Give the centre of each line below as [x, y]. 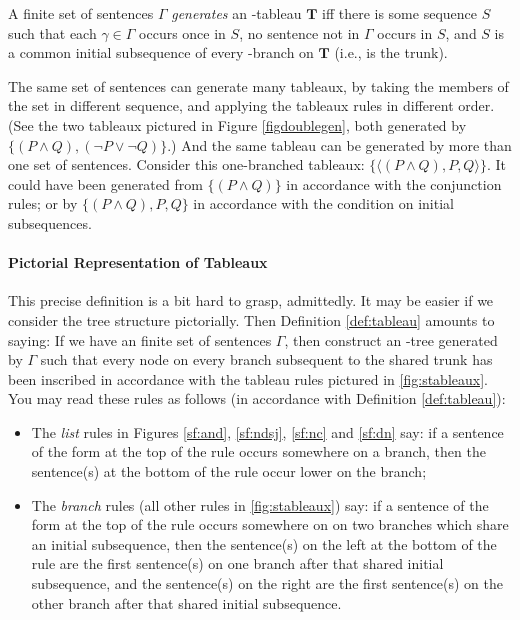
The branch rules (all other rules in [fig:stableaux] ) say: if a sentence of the [260, 504]
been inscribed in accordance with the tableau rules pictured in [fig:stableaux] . [248, 378]
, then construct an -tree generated [391, 339]
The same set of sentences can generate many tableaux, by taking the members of [258, 85]
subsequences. [50, 222]
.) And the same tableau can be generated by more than [339, 144]
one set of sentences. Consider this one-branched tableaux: [186, 164]
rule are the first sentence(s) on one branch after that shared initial [237, 563]
